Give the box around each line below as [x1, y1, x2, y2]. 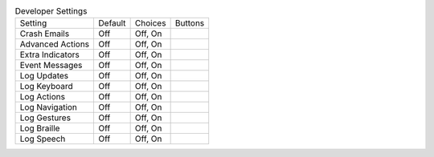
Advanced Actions [19, 38, 90, 50]
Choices [134, 18, 166, 29]
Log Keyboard [19, 81, 73, 92]
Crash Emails [19, 28, 70, 39]
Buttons [174, 18, 205, 29]
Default [98, 18, 126, 29]
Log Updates [19, 70, 69, 82]
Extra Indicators [19, 49, 80, 60]
